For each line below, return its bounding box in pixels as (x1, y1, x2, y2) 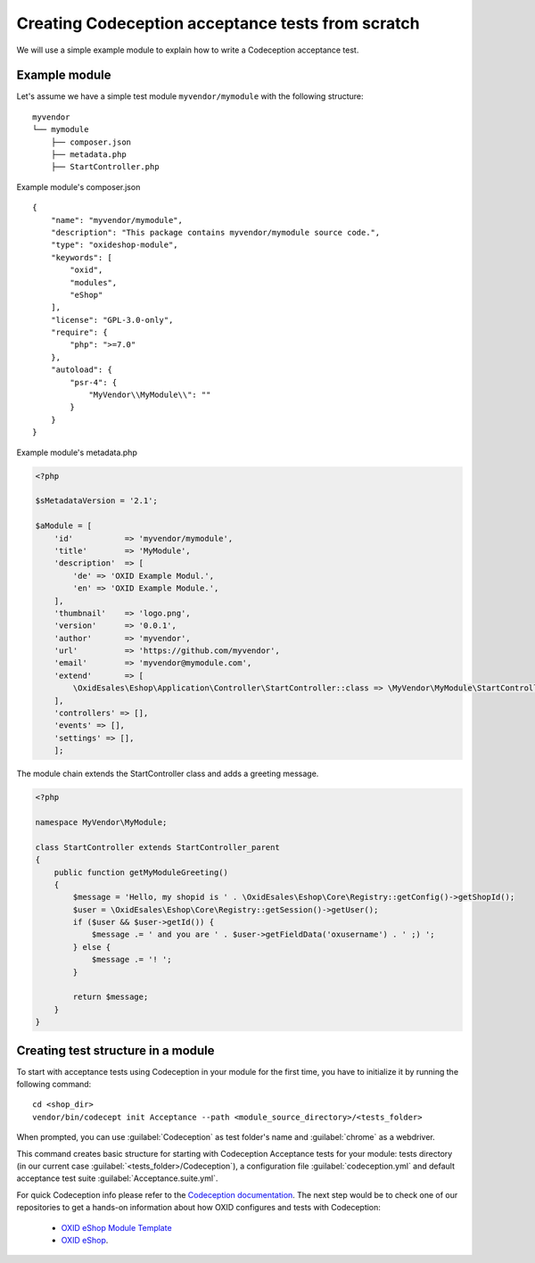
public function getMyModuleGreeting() (53, 867, 229, 878)
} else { (72, 942, 111, 952)
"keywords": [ (50, 252, 113, 262)
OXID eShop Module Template (61, 1222, 173, 1233)
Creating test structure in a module (16, 1043, 215, 1058)
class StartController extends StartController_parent (35, 842, 280, 852)
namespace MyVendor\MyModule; (35, 817, 168, 827)
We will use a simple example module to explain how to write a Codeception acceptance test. (16, 45, 359, 55)
